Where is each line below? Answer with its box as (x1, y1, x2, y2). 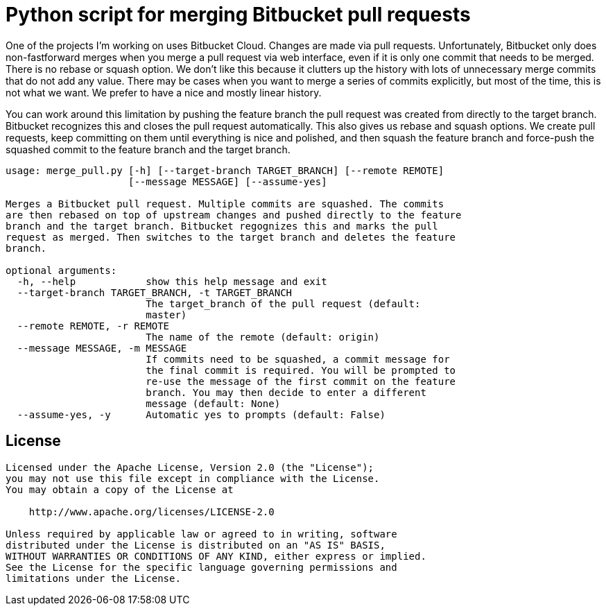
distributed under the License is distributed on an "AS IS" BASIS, (6, 539, 386, 551)
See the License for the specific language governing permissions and (6, 561, 397, 573)
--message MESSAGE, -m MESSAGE (17, 342, 187, 354)
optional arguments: (6, 264, 117, 276)
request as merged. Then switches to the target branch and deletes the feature (6, 231, 456, 243)
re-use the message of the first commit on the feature (146, 375, 456, 387)
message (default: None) (146, 397, 281, 409)
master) (146, 309, 187, 320)
